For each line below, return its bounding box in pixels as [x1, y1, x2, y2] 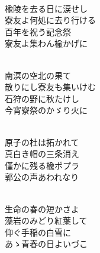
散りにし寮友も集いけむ [5, 81, 96, 93]
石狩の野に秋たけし [5, 92, 79, 104]
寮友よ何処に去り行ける [5, 14, 96, 26]
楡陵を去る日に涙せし [5, 2, 88, 14]
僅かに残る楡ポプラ [5, 159, 79, 171]
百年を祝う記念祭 [5, 25, 71, 38]
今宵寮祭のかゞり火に [5, 104, 88, 116]
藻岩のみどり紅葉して [5, 214, 88, 227]
